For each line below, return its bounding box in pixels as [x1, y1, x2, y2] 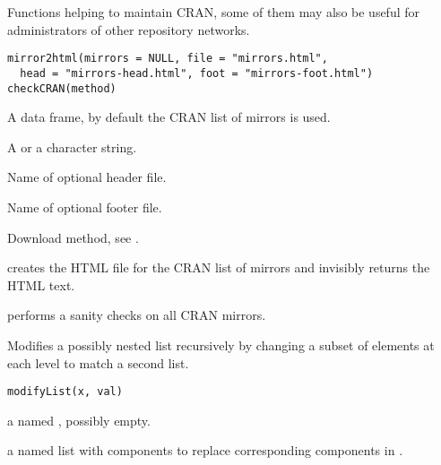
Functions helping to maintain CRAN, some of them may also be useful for [7, 3, 420, 21]
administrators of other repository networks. [7, 20, 250, 39]
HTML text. [7, 275, 75, 294]
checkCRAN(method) [7, 82, 117, 95]
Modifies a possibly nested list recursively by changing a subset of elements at [7, 335, 435, 354]
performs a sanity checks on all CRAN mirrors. [7, 306, 266, 324]
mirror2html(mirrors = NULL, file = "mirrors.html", [7, 52, 328, 65]
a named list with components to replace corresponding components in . [7, 441, 403, 460]
